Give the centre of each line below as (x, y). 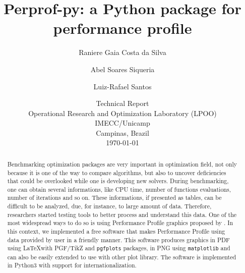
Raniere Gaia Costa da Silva (122, 52)
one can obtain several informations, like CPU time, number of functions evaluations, (119, 189)
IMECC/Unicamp (122, 123)
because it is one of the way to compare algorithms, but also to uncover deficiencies (117, 172)
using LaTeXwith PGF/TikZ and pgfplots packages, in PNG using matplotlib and (119, 248)
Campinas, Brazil (122, 132)
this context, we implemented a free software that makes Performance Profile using (116, 231)
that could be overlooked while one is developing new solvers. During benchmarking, (118, 181)
